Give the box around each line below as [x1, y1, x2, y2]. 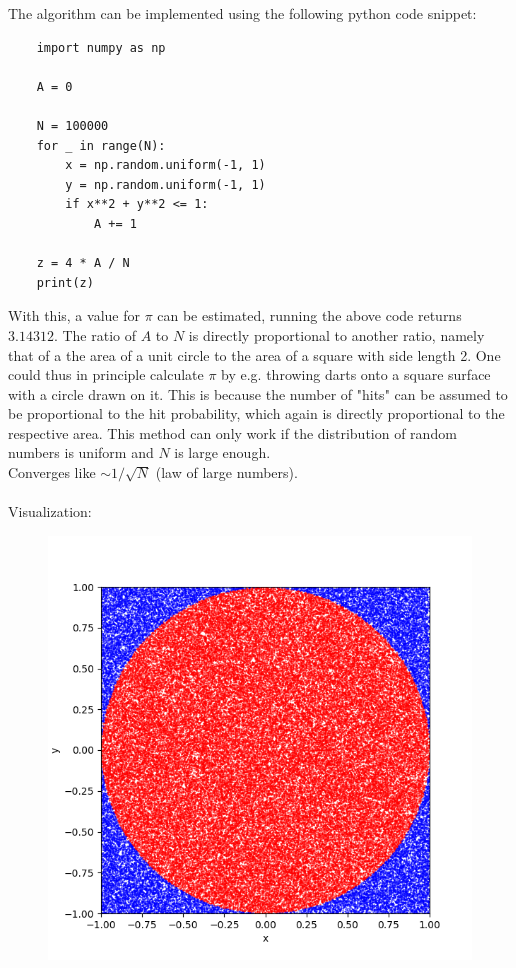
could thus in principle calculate [8, 364, 204, 385]
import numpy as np [36, 40, 166, 55]
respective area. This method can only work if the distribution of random [8, 422, 457, 443]
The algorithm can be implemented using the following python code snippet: [8, 3, 477, 23]
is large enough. [174, 442, 271, 463]
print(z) [36, 275, 94, 290]
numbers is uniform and [8, 442, 154, 463]
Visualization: [8, 501, 92, 522]
